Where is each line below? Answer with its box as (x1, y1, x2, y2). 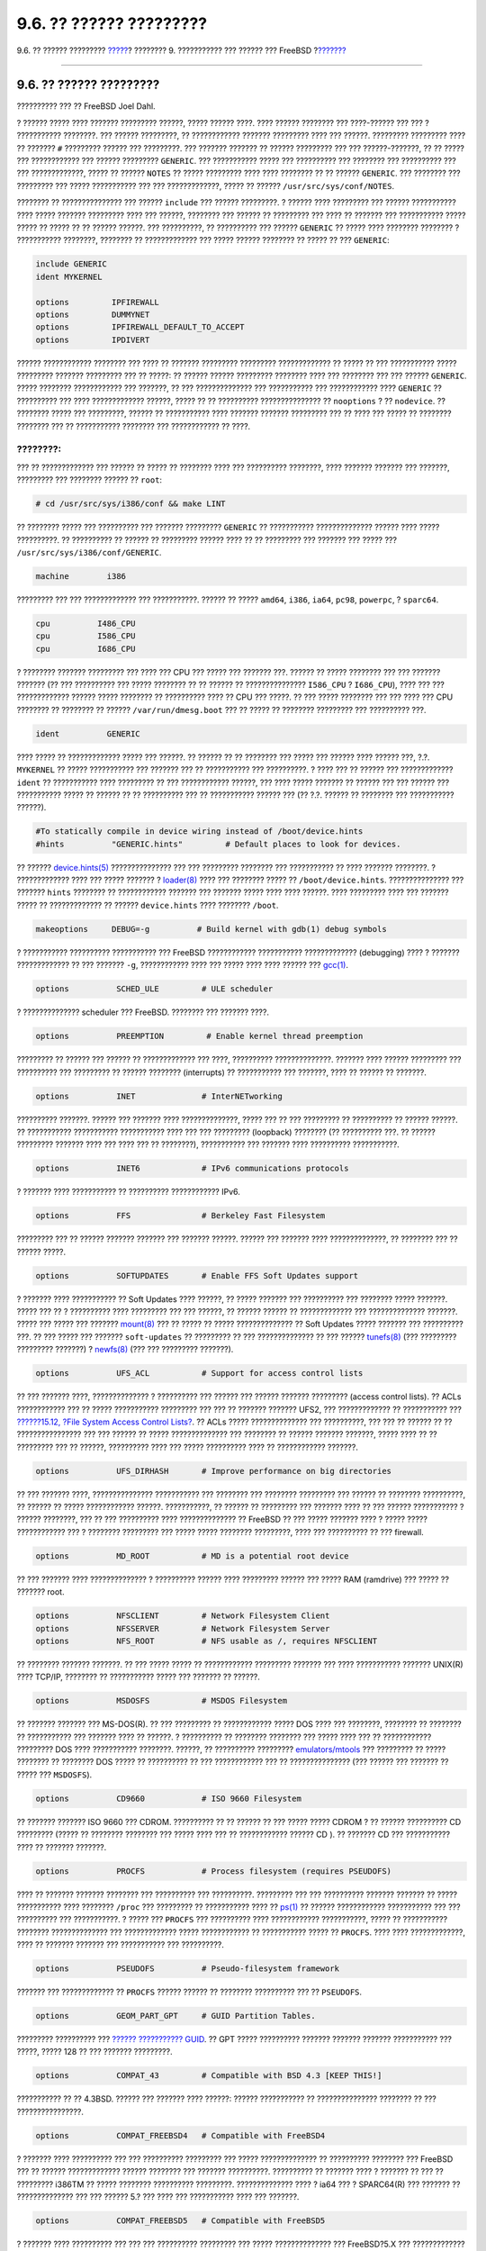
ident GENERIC (35, 728, 141, 738)
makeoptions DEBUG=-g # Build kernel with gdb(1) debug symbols (35, 924, 387, 934)
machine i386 (35, 571, 126, 581)
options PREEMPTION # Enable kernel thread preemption (35, 1031, 364, 1042)
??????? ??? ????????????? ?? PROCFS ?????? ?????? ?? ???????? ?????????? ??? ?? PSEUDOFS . (16, 1986, 363, 1998)
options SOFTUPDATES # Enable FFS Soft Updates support (35, 1270, 359, 1280)
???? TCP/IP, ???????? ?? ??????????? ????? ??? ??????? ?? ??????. (16, 1671, 261, 1683)
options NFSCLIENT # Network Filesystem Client (35, 1611, 330, 1621)
